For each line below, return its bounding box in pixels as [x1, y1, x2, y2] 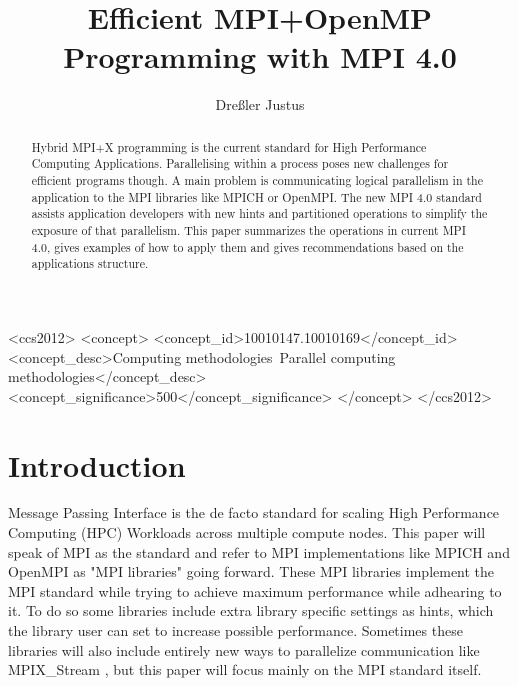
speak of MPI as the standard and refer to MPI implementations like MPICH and [8, 541, 510, 562]
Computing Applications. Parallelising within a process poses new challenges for [31, 155, 449, 172]
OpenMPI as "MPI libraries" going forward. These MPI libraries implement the [8, 561, 495, 582]
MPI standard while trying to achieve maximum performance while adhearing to [8, 580, 502, 601]
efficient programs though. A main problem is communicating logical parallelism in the [31, 172, 483, 189]
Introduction [8, 444, 186, 485]
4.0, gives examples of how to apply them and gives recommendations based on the [31, 238, 464, 255]
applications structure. [31, 255, 149, 272]
